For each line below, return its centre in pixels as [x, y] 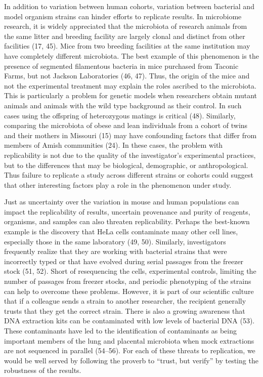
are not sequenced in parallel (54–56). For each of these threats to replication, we [130, 350]
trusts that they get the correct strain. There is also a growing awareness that [125, 310]
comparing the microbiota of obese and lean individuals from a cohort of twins [126, 125]
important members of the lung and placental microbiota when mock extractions [129, 340]
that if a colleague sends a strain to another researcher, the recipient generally [125, 301]
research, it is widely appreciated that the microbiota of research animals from [126, 26]
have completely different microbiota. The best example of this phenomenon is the [131, 55]
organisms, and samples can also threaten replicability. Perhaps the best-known [127, 221]
